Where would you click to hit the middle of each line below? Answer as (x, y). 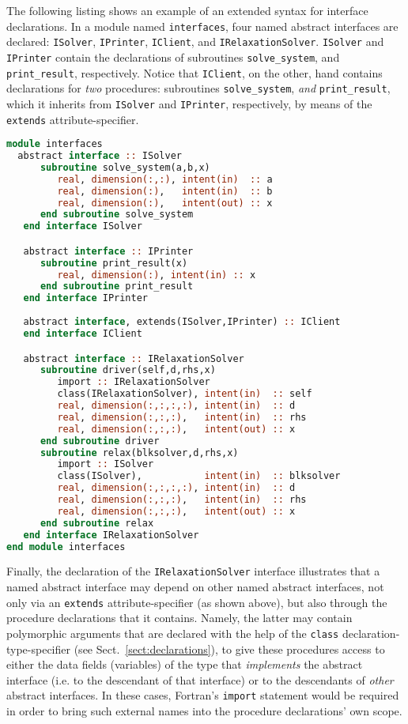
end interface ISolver (83, 226)
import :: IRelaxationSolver (134, 382)
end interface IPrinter (85, 298)
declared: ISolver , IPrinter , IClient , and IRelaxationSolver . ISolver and (195, 41)
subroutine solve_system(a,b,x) (125, 167)
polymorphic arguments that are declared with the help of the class (173, 633)
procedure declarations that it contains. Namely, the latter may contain (179, 618)
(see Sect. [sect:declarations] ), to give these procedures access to (229, 649)
